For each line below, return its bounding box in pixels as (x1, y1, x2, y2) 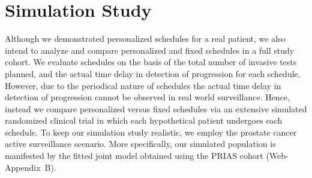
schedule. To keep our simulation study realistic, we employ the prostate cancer (5, 125, 297, 138)
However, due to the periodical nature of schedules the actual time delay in (5, 79, 281, 91)
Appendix (5, 161, 41, 173)
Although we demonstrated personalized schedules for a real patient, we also (5, 32, 286, 45)
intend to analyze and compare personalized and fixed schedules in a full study (5, 44, 295, 56)
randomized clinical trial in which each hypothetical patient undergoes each (5, 114, 283, 127)
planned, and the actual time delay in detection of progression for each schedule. (5, 67, 301, 79)
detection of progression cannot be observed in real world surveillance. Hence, (5, 91, 290, 103)
